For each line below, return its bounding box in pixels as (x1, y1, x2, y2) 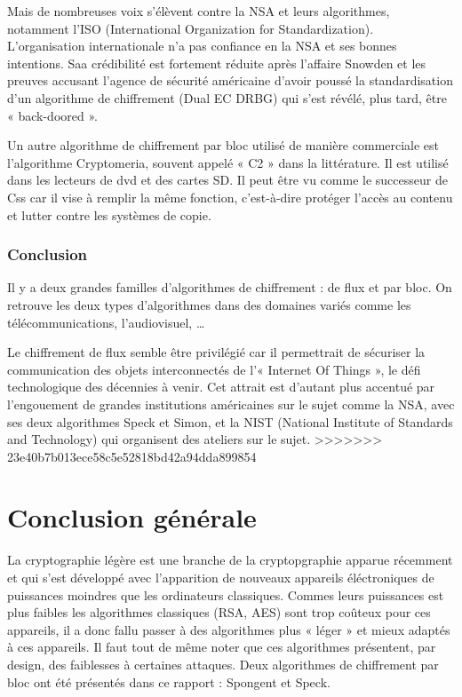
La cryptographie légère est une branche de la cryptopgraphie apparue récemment (7, 550, 453, 569)
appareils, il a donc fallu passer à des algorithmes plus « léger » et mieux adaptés (7, 620, 450, 638)
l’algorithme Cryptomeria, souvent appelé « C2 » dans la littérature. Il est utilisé (7, 153, 449, 171)
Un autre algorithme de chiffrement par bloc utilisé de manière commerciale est (7, 136, 440, 154)
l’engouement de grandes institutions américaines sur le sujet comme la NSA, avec (7, 394, 455, 413)
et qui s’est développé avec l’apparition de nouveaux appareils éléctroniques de (7, 568, 434, 586)
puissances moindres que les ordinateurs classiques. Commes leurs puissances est (7, 585, 444, 604)
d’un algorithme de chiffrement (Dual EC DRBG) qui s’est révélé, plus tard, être (7, 88, 447, 107)
